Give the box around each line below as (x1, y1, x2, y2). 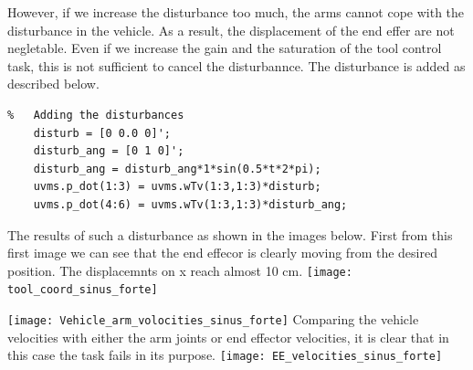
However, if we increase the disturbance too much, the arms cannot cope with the (7, 3, 465, 21)
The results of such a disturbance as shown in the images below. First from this (7, 225, 453, 244)
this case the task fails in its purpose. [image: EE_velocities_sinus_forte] (7, 345, 443, 365)
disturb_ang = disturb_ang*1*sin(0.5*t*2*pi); (33, 162, 321, 175)
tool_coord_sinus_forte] (7, 283, 158, 297)
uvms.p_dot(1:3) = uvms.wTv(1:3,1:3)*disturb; (33, 180, 321, 194)
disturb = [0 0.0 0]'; (33, 126, 171, 140)
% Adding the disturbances (7, 108, 184, 122)
